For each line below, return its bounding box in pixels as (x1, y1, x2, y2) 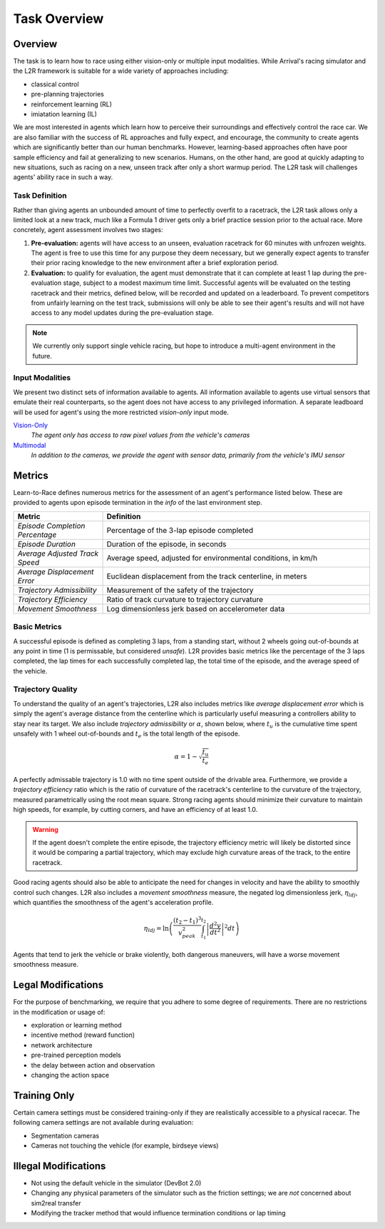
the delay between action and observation (31, 1060, 155, 1069)
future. (32, 351, 53, 360)
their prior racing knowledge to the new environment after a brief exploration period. (31, 259, 279, 267)
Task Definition (13, 191, 67, 201)
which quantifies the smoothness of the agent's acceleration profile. (13, 898, 214, 906)
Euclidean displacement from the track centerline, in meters (106, 571, 307, 581)
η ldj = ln (143, 924, 169, 934)
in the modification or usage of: (13, 1008, 106, 1016)
